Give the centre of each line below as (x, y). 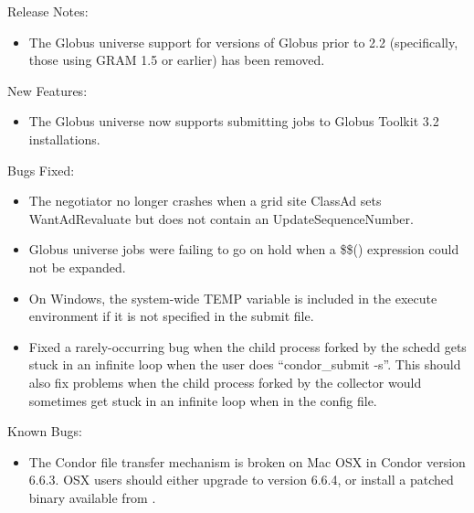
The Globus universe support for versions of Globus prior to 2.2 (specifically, (243, 42)
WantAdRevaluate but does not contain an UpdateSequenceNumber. (221, 218)
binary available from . (92, 497)
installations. (64, 139)
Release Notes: (48, 11)
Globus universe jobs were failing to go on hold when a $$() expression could (244, 249)
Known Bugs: (45, 431)
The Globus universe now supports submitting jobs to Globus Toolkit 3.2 (234, 121)
